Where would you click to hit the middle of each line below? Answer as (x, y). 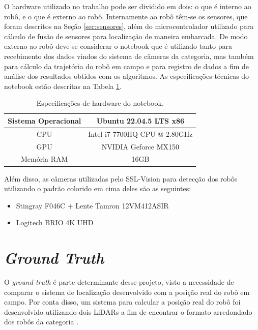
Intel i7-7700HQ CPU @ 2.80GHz (140, 133)
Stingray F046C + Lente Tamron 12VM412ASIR (92, 205)
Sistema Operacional (45, 120)
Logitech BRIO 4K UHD (55, 222)
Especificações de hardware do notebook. (100, 103)
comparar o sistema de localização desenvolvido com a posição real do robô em (127, 292)
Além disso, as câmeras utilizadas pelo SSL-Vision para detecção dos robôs (121, 178)
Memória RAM (44, 159)
